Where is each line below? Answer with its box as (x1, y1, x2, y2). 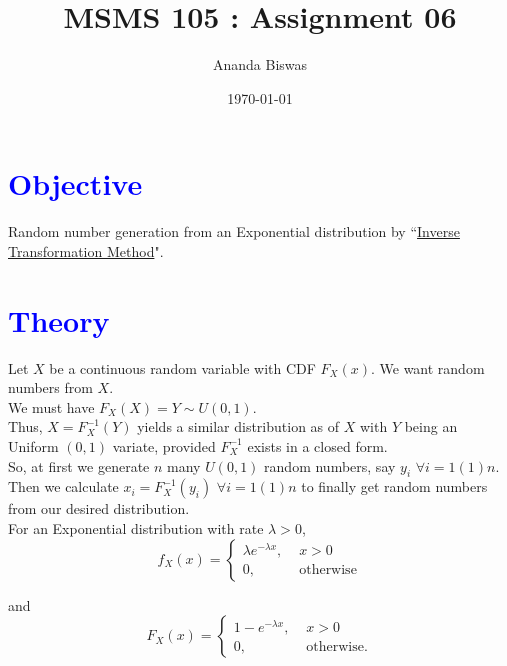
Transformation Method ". (8, 240, 164, 261)
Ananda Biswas (212, 54, 308, 75)
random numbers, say (264, 455, 396, 476)
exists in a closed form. (247, 435, 388, 456)
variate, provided (112, 435, 216, 456)
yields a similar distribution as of (137, 416, 340, 437)
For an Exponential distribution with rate (8, 517, 264, 538)
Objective (8, 163, 143, 204)
